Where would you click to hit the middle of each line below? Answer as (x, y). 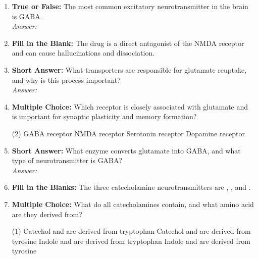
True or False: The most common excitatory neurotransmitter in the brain (130, 6)
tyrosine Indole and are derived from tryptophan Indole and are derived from (131, 241)
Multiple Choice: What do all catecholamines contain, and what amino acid (133, 204)
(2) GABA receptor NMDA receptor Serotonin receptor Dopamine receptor (128, 133)
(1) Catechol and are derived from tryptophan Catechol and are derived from (131, 231)
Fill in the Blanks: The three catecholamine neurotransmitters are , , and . (131, 187)
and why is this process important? (66, 80)
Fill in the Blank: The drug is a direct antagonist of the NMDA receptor (128, 43)
